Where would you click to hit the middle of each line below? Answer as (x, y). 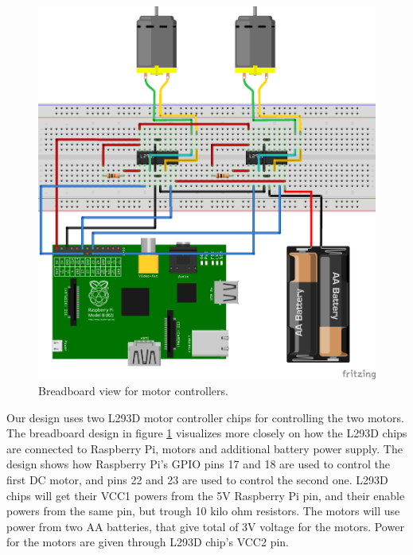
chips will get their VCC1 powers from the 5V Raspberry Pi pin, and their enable (206, 495)
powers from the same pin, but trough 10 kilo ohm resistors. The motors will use (203, 511)
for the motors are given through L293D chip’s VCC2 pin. (148, 542)
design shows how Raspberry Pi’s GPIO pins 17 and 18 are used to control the (199, 464)
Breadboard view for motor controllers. (133, 390)
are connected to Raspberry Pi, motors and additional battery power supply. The (205, 448)
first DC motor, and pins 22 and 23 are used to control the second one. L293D (197, 479)
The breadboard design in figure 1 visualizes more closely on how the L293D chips (207, 433)
